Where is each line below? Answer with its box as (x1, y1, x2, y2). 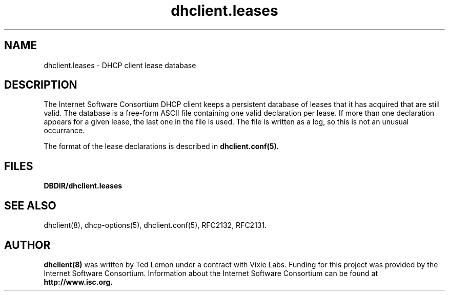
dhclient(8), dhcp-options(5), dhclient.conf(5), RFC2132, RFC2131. (44, 221, 267, 230)
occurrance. (44, 126, 85, 135)
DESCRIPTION (4, 78, 77, 92)
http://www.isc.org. (44, 277, 113, 286)
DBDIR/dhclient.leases (44, 181, 123, 191)
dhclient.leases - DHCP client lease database (44, 60, 196, 70)
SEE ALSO (4, 199, 56, 212)
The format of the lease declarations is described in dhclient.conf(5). (44, 142, 279, 151)
